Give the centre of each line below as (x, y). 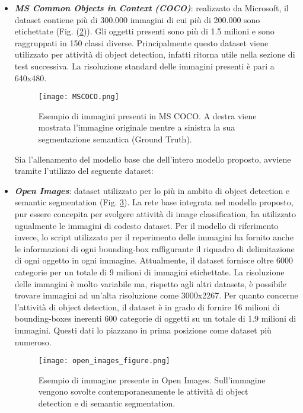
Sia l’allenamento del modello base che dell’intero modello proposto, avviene (153, 159)
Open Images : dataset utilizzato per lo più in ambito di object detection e (152, 190)
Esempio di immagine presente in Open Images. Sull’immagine (152, 379)
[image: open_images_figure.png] (104, 361)
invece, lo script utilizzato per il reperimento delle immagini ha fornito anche (154, 237)
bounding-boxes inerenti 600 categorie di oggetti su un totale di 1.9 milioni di (155, 318)
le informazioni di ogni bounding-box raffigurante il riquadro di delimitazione (154, 248)
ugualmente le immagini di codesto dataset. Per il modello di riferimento (146, 225)
